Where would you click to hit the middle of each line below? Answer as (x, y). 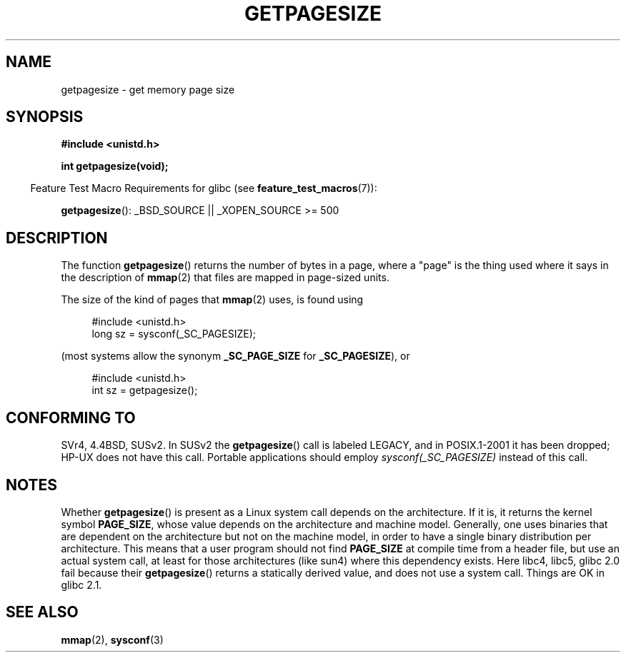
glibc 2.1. (81, 584)
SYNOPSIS (45, 117)
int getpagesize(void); (115, 166)
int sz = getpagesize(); (145, 390)
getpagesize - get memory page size (148, 89)
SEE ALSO (42, 612)
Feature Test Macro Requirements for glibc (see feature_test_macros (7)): (204, 188)
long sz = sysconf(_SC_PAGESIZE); (174, 334)
